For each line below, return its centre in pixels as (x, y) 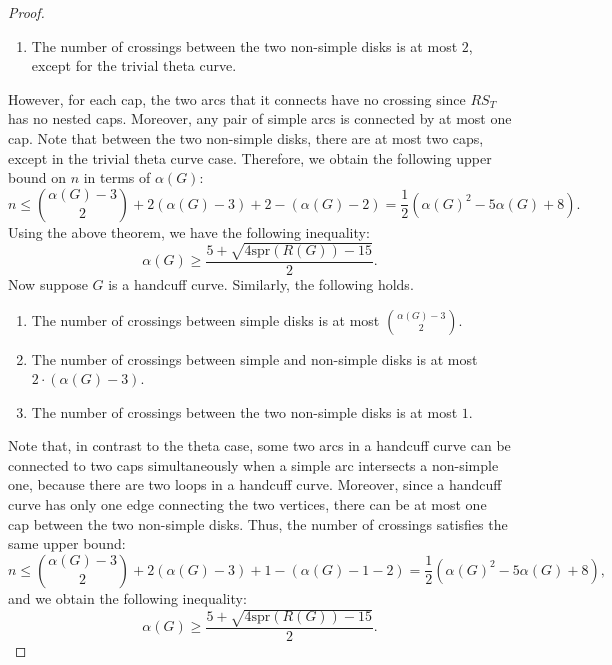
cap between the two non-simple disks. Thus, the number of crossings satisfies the (258, 523)
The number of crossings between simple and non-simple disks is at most (254, 358)
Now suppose (48, 283)
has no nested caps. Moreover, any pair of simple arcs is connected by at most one (260, 118)
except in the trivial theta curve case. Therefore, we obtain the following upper (250, 157)
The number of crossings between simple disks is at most (205, 319)
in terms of (117, 177)
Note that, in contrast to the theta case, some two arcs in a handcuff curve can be (259, 445)
